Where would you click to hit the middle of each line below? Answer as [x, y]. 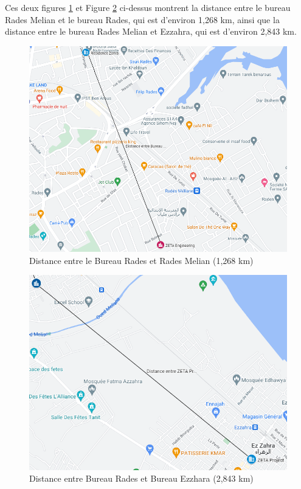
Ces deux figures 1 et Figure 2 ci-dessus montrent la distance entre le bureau [148, 7]
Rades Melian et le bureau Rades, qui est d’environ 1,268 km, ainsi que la [142, 19]
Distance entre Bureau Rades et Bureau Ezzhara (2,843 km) [141, 478]
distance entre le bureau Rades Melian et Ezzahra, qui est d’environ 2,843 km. [151, 31]
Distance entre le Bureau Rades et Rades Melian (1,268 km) [141, 260]
